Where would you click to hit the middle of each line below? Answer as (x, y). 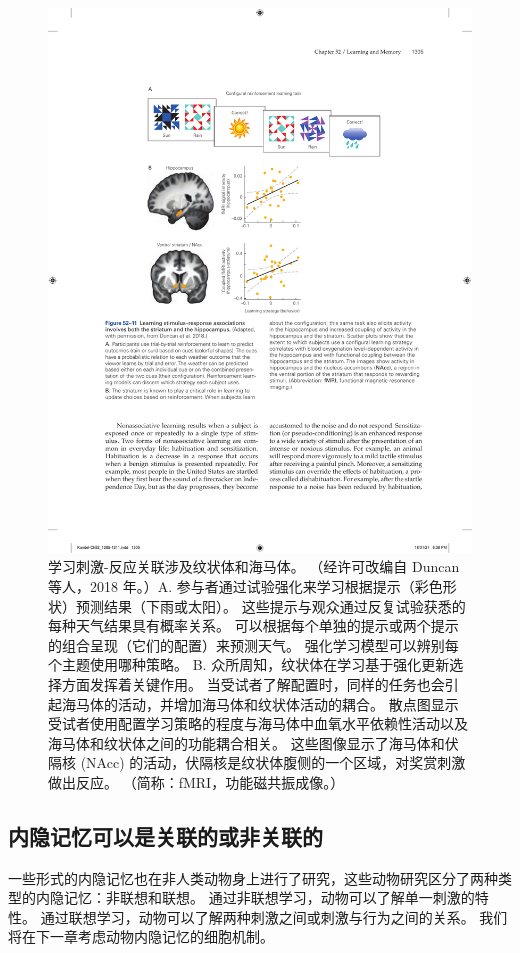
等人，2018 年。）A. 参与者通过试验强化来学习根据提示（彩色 (245, 585)
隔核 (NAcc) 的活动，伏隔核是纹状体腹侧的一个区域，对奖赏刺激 (257, 762)
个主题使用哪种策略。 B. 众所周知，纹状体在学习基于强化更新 (249, 664)
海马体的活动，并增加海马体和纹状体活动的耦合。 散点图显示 (260, 703)
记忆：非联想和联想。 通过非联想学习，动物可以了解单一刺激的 (269, 897)
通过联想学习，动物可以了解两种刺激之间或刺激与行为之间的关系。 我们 (274, 916)
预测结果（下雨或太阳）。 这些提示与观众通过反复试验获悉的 (270, 605)
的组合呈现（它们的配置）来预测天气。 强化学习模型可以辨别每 (253, 644)
